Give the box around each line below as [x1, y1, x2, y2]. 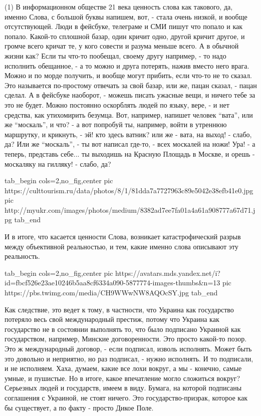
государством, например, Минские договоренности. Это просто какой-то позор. [5, 333, 247, 344]
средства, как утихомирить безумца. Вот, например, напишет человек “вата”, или [5, 109, 253, 120]
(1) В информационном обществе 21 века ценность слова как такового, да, [5, 2, 233, 12]
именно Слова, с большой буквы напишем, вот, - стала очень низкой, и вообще [5, 11, 247, 22]
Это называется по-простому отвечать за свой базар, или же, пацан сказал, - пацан [5, 80, 257, 90]
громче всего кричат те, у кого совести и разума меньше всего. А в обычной [5, 41, 239, 51]
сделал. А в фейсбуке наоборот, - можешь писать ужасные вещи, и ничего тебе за [5, 90, 255, 100]
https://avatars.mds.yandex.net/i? [115, 267, 220, 278]
